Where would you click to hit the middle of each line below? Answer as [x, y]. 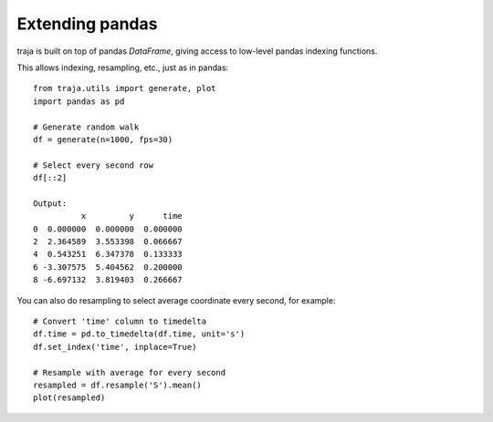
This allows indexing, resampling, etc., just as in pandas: [123, 67]
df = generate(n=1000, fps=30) [103, 139]
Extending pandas [87, 24]
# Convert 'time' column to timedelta [120, 321]
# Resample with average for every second [130, 372]
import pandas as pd [79, 101]
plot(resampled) [69, 398]
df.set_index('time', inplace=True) [115, 347]
